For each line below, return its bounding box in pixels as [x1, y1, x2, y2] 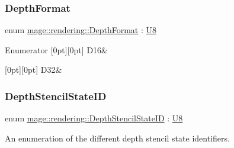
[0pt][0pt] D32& [5, 63, 62, 76]
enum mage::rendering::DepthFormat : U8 [5, 24, 157, 36]
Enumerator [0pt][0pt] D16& [5, 43, 108, 56]
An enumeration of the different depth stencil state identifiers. [5, 131, 230, 144]
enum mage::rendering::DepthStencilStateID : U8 [5, 112, 183, 124]
